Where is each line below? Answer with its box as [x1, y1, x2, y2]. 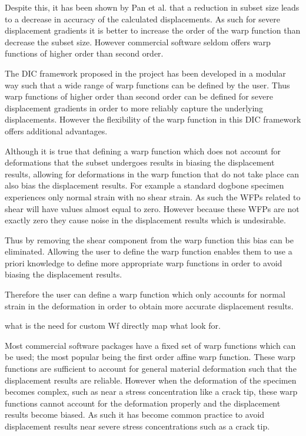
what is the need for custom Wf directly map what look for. [5, 319, 221, 332]
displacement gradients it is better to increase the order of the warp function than [5, 24, 301, 37]
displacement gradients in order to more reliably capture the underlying [5, 101, 264, 114]
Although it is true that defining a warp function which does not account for [5, 144, 281, 157]
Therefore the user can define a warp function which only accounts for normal [5, 288, 285, 300]
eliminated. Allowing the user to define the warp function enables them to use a [5, 245, 292, 257]
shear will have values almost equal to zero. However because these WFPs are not [5, 202, 300, 214]
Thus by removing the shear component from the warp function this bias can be [5, 233, 294, 246]
